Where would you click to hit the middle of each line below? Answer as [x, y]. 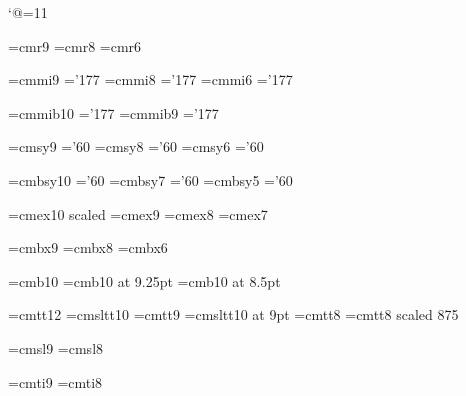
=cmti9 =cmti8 [55, 381]
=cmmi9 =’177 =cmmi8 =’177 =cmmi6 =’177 [150, 79]
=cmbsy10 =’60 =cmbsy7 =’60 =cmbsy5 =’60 [150, 179]
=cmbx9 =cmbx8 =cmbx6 [88, 247]
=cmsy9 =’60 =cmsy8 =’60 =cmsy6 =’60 [136, 146]
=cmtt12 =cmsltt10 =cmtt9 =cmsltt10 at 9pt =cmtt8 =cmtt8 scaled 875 [233, 314]
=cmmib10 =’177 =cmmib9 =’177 [113, 112]
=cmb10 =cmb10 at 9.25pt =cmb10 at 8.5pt [144, 280]
